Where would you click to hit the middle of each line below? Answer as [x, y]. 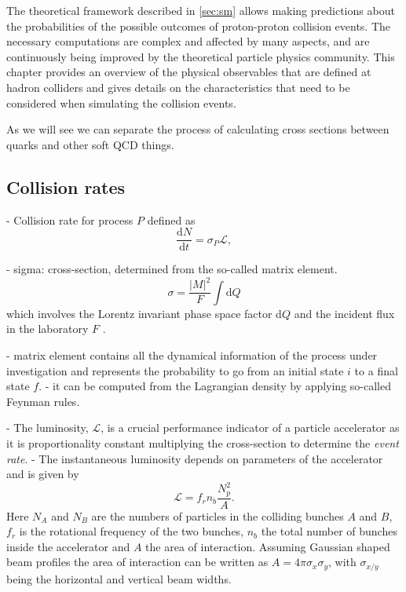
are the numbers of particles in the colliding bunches [218, 515]
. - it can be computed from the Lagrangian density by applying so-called [215, 386]
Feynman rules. [43, 401]
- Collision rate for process [70, 219]
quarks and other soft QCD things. [90, 144]
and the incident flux [344, 313]
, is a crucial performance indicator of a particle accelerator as [250, 428]
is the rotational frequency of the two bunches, [132, 531]
